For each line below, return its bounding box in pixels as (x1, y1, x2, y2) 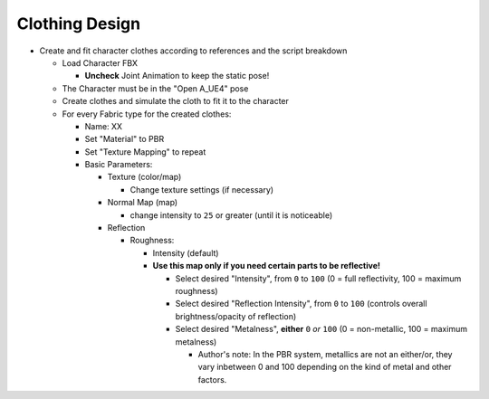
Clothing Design (16, 14, 140, 33)
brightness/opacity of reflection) (175, 310, 297, 321)
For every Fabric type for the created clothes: (62, 109, 232, 119)
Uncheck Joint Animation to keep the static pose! (84, 71, 270, 81)
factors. (197, 374, 227, 385)
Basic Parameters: (84, 159, 153, 170)
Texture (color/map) (107, 172, 182, 183)
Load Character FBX (62, 57, 139, 68)
